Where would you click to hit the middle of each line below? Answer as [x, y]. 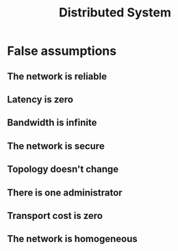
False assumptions [62, 51]
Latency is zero [40, 100]
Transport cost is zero [55, 216]
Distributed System [115, 13]
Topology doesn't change [63, 169]
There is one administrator [65, 193]
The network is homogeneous [73, 239]
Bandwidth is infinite [52, 123]
